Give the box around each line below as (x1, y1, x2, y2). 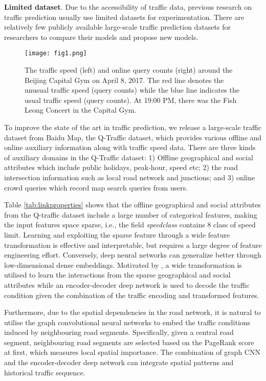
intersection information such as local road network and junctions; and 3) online (4, 172, 255, 182)
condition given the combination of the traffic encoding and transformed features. (4, 289, 259, 300)
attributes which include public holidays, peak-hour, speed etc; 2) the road (4, 162, 238, 173)
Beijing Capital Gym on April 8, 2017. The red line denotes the (25, 74, 224, 85)
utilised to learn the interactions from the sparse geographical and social (4, 269, 231, 280)
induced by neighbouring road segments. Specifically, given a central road (4, 327, 234, 337)
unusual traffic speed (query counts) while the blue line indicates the (25, 84, 239, 95)
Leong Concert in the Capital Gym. (25, 104, 137, 115)
